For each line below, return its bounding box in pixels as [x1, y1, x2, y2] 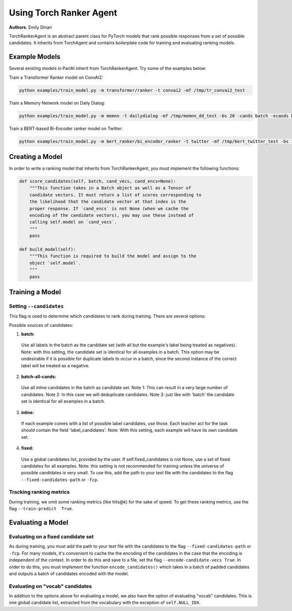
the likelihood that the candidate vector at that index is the [29, 199, 186, 204]
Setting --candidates [9, 303, 64, 309]
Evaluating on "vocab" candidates [9, 583, 92, 590]
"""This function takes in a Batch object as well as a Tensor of [29, 185, 192, 191]
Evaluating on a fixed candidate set [9, 533, 94, 540]
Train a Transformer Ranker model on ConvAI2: [9, 74, 103, 80]
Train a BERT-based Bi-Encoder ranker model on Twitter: [9, 126, 123, 131]
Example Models [9, 53, 61, 61]
